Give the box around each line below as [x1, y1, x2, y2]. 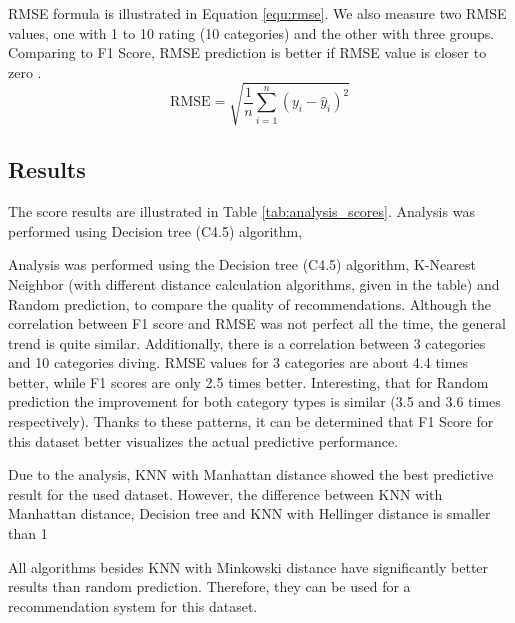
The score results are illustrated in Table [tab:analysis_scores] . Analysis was [8, 201, 475, 222]
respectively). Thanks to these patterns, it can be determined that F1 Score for [8, 411, 494, 432]
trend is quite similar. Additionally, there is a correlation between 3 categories [8, 332, 486, 353]
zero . [8, 61, 42, 82]
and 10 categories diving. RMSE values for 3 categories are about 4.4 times [8, 352, 469, 373]
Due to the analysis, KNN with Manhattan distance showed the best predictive [8, 464, 494, 485]
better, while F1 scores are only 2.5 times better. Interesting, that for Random [8, 371, 489, 392]
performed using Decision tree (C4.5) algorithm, [8, 220, 303, 241]
